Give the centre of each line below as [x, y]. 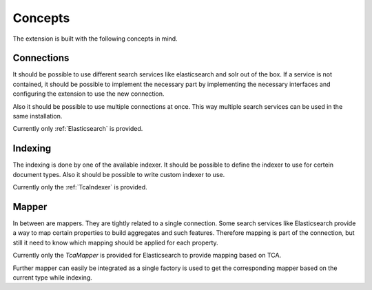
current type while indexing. [52, 277]
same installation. [38, 116]
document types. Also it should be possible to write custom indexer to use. [119, 174]
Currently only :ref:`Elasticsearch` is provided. [78, 129]
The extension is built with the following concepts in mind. [95, 39]
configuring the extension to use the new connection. [89, 94]
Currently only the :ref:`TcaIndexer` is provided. [80, 187]
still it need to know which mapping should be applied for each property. [115, 242]
